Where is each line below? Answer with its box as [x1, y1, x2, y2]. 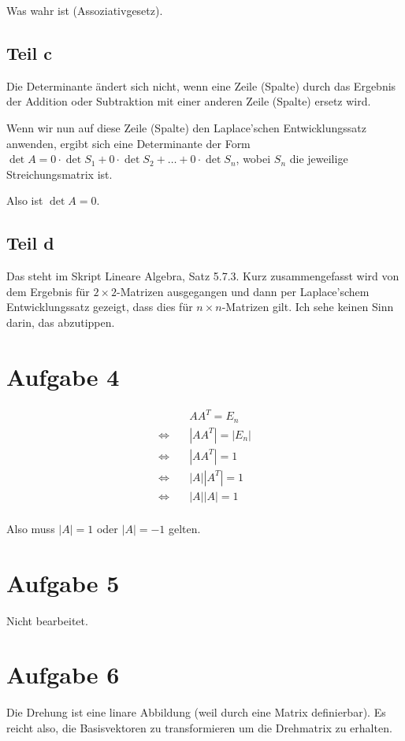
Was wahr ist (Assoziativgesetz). [6, 2, 163, 18]
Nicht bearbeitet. [6, 612, 88, 628]
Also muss [6, 520, 55, 536]
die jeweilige [289, 150, 348, 167]
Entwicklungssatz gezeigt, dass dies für [6, 298, 193, 315]
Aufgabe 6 [6, 658, 120, 691]
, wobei [236, 150, 271, 167]
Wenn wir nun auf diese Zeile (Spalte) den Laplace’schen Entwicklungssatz [6, 119, 366, 135]
